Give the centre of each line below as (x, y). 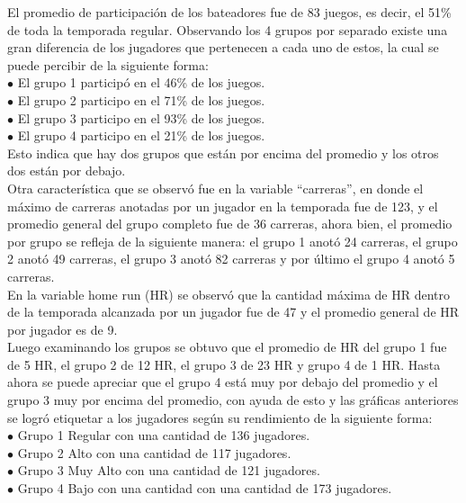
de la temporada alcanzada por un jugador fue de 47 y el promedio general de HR (233, 312)
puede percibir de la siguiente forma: (108, 64)
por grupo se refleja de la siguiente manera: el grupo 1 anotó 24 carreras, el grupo (233, 241)
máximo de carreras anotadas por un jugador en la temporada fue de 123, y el (223, 206)
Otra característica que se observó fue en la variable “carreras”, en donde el (215, 188)
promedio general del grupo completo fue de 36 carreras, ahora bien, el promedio (230, 224)
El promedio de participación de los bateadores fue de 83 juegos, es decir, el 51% (229, 12)
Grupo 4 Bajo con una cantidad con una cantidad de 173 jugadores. (205, 488)
